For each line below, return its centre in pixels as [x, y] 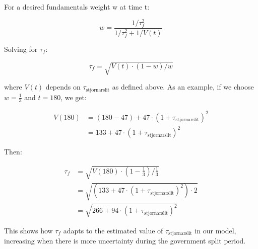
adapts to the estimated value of [113, 230]
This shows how [28, 230]
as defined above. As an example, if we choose [183, 87]
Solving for [21, 49]
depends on [63, 87]
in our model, [215, 230]
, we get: [74, 97]
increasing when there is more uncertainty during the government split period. [125, 241]
